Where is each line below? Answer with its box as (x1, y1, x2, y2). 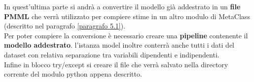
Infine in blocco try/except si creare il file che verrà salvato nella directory (4, 59, 228, 69)
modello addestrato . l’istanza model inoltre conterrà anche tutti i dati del (4, 40, 234, 50)
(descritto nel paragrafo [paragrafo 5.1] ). (4, 21, 126, 31)
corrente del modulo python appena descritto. (4, 69, 142, 79)
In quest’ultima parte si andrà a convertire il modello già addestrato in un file (4, 1, 241, 11)
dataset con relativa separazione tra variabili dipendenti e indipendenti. (4, 49, 219, 59)
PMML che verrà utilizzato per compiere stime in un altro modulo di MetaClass (4, 11, 250, 21)
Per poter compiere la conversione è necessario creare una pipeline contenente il (4, 30, 248, 40)
